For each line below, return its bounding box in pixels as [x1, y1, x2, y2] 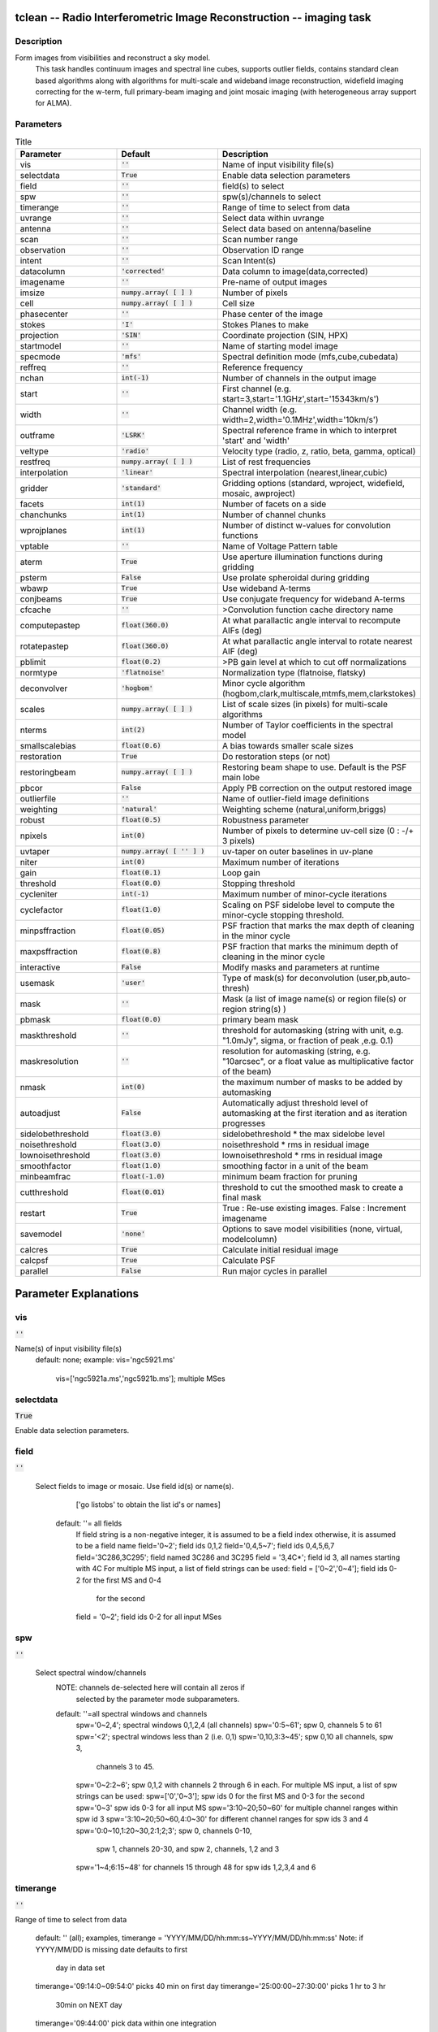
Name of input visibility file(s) [221, 158, 334, 170]
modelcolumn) [221, 1233, 277, 1244]
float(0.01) [121, 1188, 165, 1196]
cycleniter [19, 888, 58, 900]
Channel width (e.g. [221, 403, 298, 415]
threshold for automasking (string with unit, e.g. [221, 1024, 404, 1036]
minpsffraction [19, 925, 76, 936]
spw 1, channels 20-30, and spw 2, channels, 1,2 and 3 [96, 1843, 280, 1853]
